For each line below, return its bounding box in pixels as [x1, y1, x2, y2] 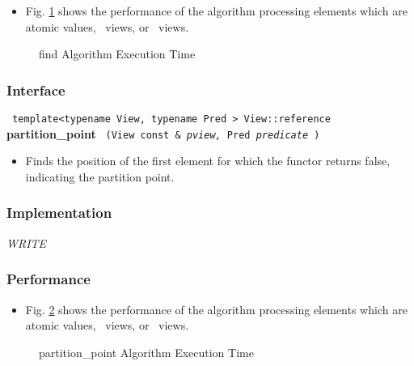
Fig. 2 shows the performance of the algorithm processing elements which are [25, 300, 408, 317]
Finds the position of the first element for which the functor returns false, [25, 152, 391, 169]
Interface [6, 79, 65, 100]
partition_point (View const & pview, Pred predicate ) [6, 125, 320, 142]
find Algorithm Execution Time [39, 45, 196, 62]
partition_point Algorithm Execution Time [39, 343, 254, 360]
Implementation [6, 202, 112, 223]
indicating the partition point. [25, 168, 175, 185]
